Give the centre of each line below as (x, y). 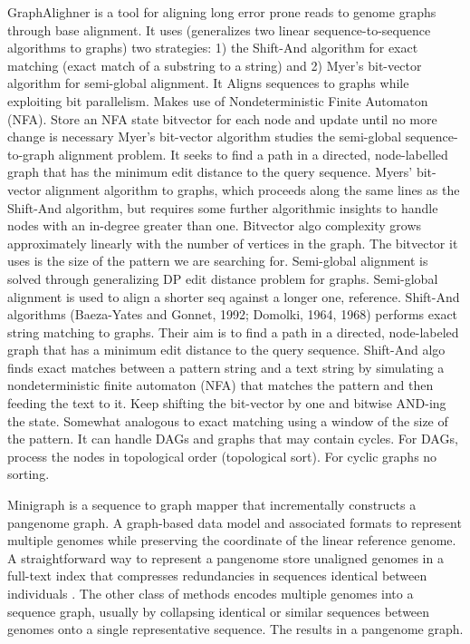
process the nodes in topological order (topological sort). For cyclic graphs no (222, 456)
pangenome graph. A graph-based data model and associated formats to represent (235, 522)
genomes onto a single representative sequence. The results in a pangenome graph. (235, 629)
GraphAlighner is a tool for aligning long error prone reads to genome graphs (222, 12)
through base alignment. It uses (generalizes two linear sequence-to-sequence (219, 29)
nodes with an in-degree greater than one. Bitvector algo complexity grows (215, 225)
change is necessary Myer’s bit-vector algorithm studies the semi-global (205, 137)
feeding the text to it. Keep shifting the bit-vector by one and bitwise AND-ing (227, 403)
